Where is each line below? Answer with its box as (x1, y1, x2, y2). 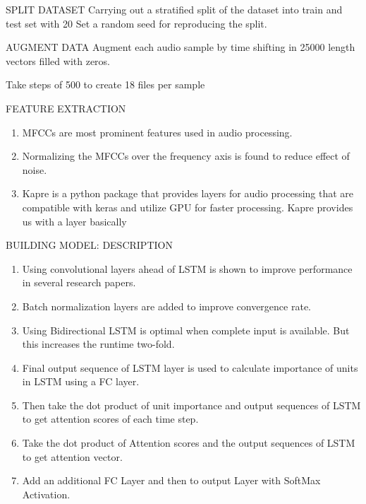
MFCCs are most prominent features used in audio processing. (22, 124, 293, 139)
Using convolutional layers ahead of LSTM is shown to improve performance (22, 261, 353, 276)
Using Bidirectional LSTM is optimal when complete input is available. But (22, 322, 350, 337)
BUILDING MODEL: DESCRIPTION (6, 238, 173, 252)
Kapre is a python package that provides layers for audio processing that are (22, 186, 354, 201)
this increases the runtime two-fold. (22, 336, 175, 351)
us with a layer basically (22, 213, 127, 228)
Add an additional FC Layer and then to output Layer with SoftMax (22, 473, 321, 488)
